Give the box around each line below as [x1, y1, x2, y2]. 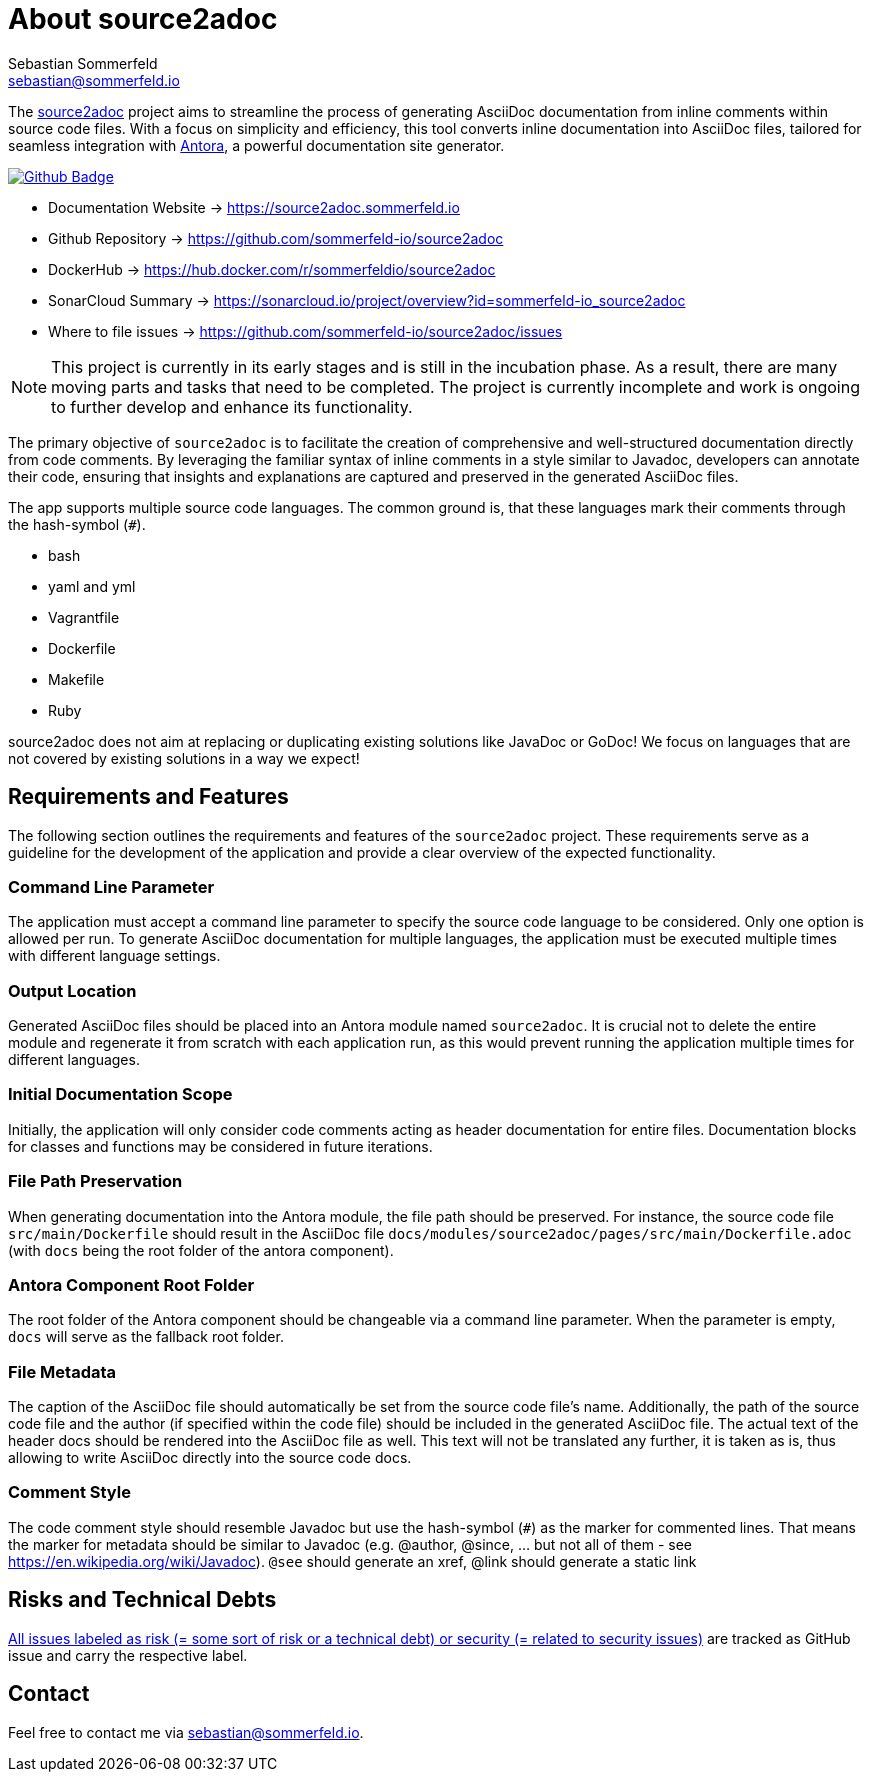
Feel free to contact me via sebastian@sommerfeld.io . [8, 1723, 364, 1741]
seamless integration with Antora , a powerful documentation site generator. [8, 136, 505, 154]
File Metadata [8, 1361, 117, 1382]
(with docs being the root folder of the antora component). [8, 1241, 394, 1259]
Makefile [48, 670, 105, 688]
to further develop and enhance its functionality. [51, 396, 413, 417]
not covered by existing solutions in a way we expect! [8, 749, 360, 767]
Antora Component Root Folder [8, 1274, 255, 1295]
